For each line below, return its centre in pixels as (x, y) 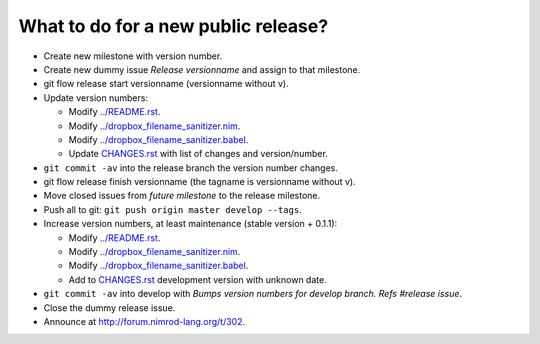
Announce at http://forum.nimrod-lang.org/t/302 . (144, 321)
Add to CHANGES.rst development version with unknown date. (197, 279)
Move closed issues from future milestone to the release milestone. (181, 196)
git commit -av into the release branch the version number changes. (191, 167)
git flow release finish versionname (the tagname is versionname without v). (199, 182)
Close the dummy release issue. (109, 307)
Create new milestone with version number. (133, 56)
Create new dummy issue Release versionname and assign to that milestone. (202, 69)
